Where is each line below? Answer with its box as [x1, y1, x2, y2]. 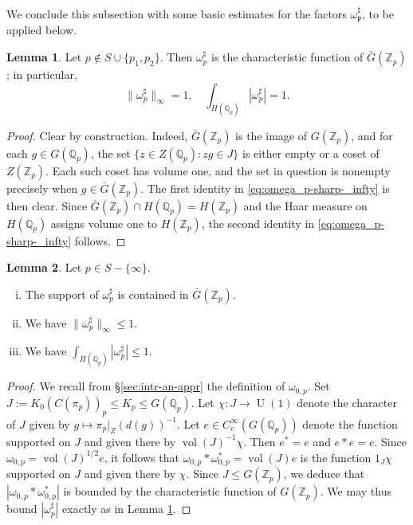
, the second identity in [201, 214, 315, 231]
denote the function [302, 415, 398, 432]
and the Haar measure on [243, 197, 368, 214]
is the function [300, 449, 372, 465]
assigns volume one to [50, 214, 158, 231]
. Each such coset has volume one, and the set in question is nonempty [45, 162, 391, 178]
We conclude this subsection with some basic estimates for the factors [6, 6, 347, 22]
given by [29, 415, 70, 432]
